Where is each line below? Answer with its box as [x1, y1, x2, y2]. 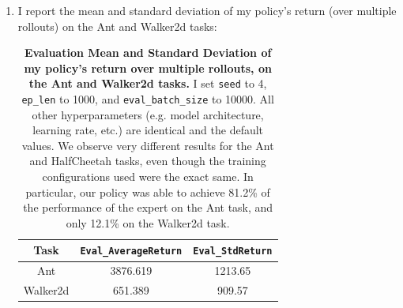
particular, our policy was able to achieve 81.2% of [25, 183, 270, 200]
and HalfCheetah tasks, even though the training [29, 152, 266, 169]
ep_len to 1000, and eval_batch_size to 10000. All [21, 91, 274, 107]
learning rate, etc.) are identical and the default [32, 122, 264, 138]
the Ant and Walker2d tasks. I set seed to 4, [28, 75, 267, 92]
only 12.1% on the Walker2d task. [66, 214, 230, 231]
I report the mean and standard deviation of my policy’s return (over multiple [17, 2, 397, 18]
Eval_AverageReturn [80, 246, 183, 257]
